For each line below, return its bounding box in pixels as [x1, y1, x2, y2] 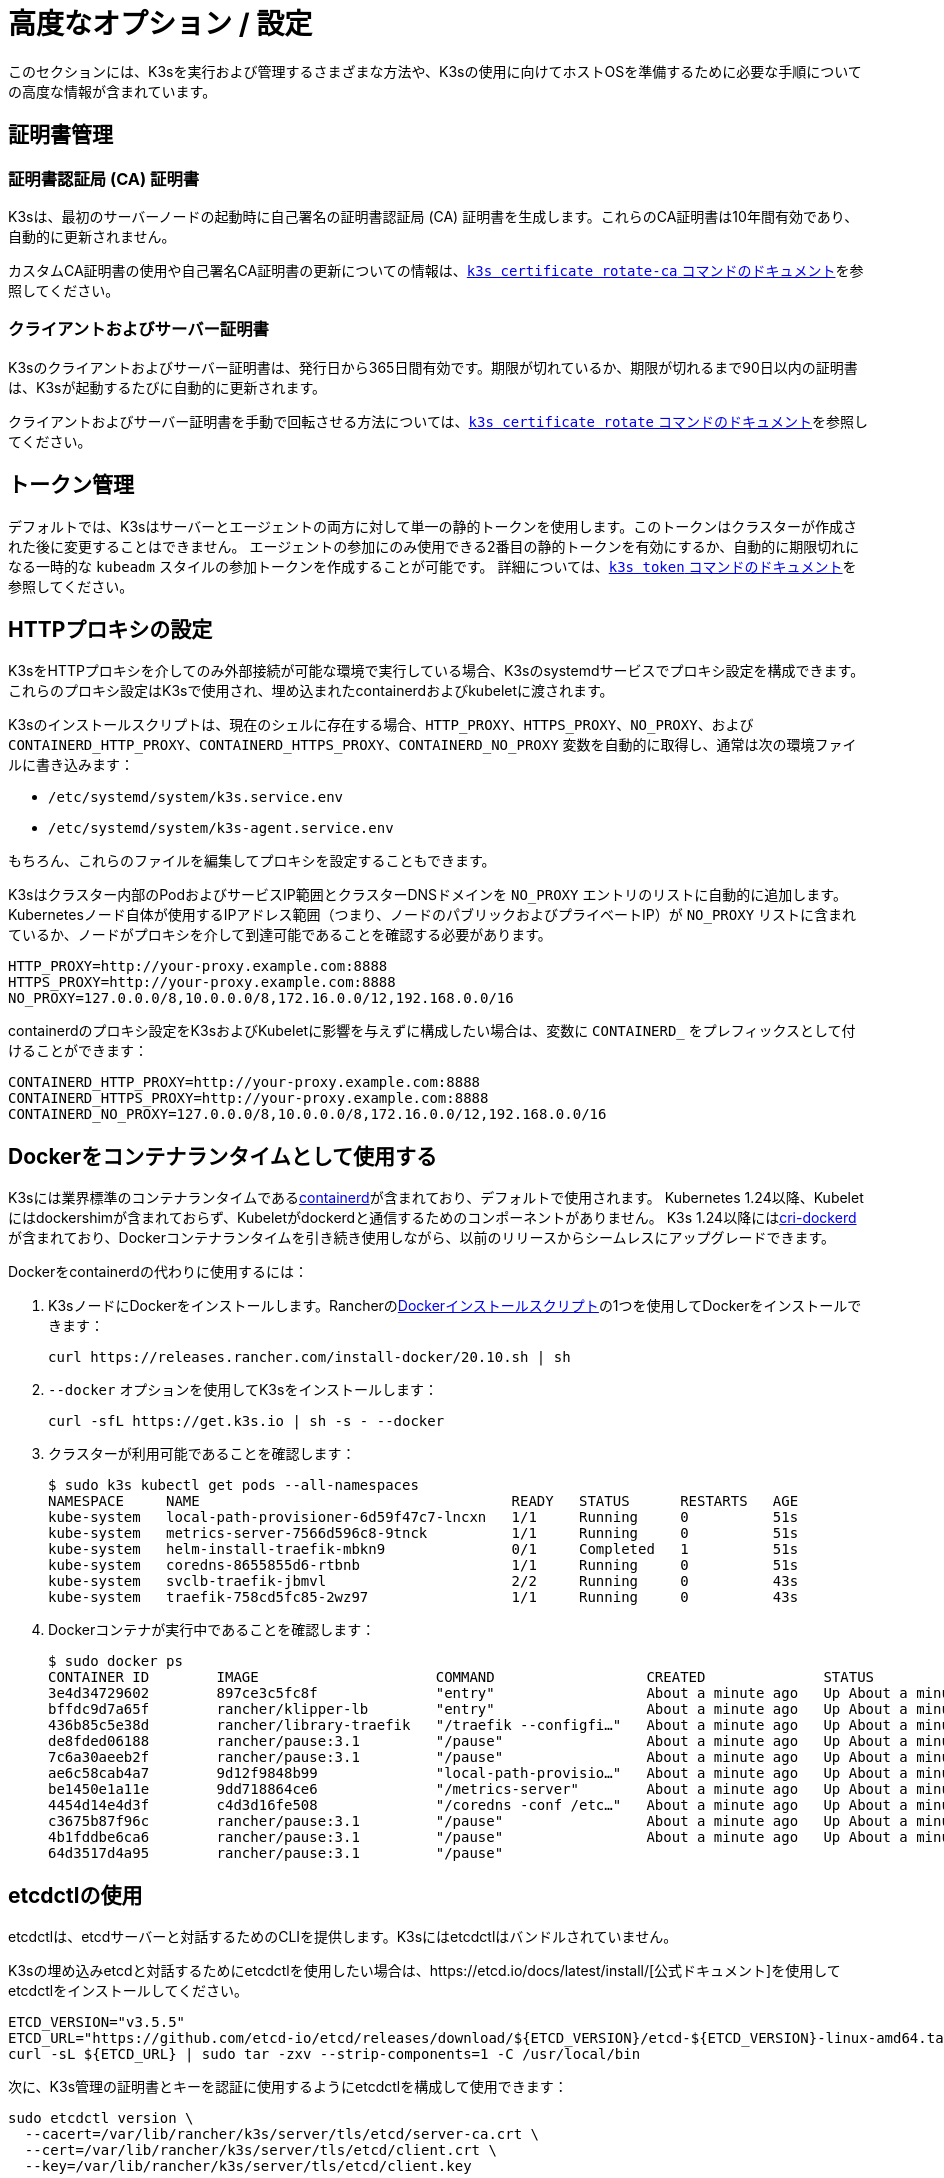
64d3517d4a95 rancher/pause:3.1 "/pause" [48, 1845, 504, 1862]
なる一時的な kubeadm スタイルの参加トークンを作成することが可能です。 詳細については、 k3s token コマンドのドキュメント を [8, 557, 857, 575]
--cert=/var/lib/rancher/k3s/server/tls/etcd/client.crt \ [24, 2142, 497, 2159]
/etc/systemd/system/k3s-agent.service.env [48, 820, 394, 837]
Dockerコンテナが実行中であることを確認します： [48, 1621, 376, 1639]
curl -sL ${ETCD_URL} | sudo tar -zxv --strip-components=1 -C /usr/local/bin [8, 2046, 641, 2063]
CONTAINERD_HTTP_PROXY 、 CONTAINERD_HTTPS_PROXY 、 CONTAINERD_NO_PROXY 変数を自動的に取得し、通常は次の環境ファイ [8, 736, 857, 754]
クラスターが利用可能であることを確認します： [48, 1445, 356, 1463]
